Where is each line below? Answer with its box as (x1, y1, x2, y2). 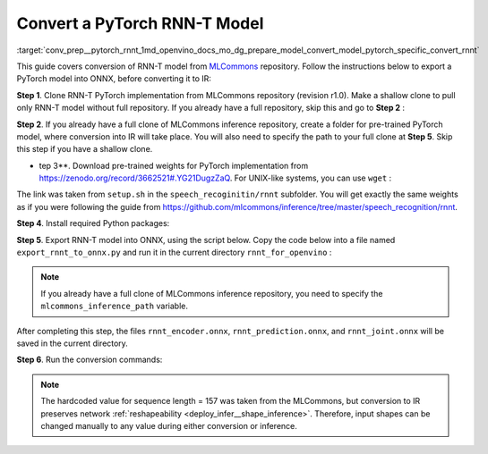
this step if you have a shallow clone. (16, 144, 153, 155)
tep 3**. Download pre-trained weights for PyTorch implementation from (39, 160, 309, 171)
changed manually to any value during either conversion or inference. (40, 420, 297, 431)
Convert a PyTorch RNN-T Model (16, 13, 264, 33)
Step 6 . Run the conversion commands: (16, 354, 163, 366)
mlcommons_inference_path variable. (40, 300, 188, 312)
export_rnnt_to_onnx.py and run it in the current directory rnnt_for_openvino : (16, 247, 332, 258)
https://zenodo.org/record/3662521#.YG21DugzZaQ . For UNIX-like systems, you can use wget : (39, 172, 392, 183)
